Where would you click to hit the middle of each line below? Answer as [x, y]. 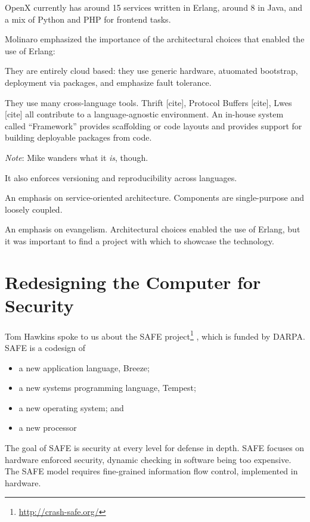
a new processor [48, 428]
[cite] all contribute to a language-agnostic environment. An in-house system [144, 114]
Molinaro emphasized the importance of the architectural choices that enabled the [155, 39]
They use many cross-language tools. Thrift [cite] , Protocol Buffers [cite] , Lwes [148, 102]
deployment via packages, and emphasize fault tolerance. [108, 82]
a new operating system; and [71, 407]
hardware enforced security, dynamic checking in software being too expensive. [148, 459]
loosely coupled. [34, 209]
